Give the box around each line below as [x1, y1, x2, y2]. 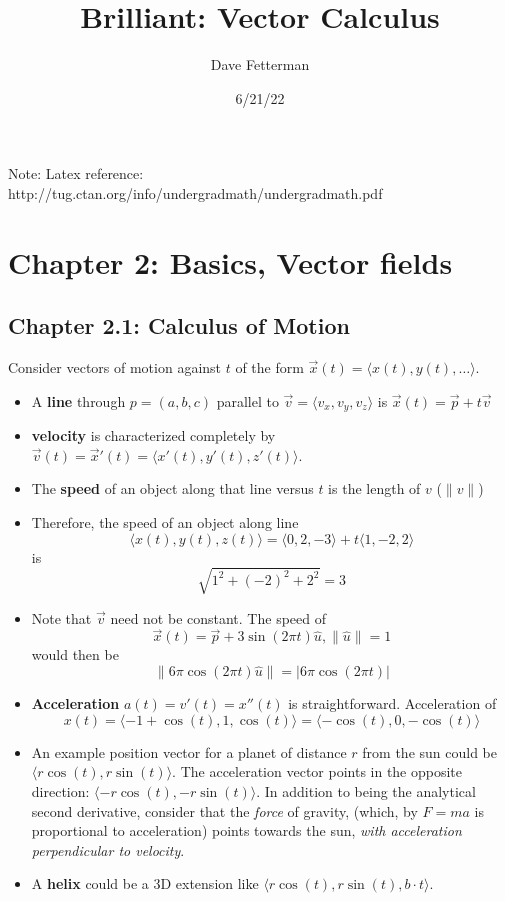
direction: [31, 781, 90, 802]
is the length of [328, 478, 421, 499]
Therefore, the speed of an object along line [31, 511, 299, 532]
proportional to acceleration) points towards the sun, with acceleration [31, 820, 462, 841]
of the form [235, 357, 304, 378]
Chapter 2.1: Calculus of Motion [8, 310, 350, 341]
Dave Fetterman [210, 54, 310, 75]
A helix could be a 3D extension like [31, 873, 259, 894]
